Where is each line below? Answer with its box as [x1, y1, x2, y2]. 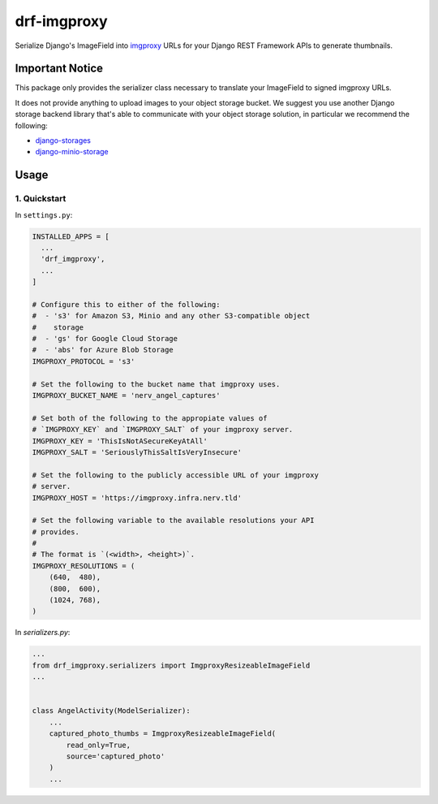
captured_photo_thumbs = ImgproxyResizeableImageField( [49, 729, 277, 738]
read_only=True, [66, 740, 131, 750]
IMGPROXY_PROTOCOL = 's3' [32, 357, 135, 365]
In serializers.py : [15, 628, 71, 638]
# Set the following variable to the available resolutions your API [32, 516, 315, 525]
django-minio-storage [35, 147, 109, 157]
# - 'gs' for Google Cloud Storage [32, 334, 178, 344]
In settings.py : [15, 210, 73, 219]
